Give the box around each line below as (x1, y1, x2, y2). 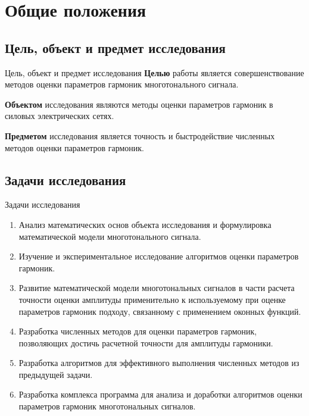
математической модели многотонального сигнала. (18, 230, 201, 242)
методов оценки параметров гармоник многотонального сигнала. (5, 78, 239, 90)
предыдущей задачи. (18, 368, 93, 380)
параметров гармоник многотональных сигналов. (18, 400, 196, 412)
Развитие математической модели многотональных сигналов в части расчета (18, 281, 295, 294)
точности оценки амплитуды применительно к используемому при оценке (18, 293, 286, 305)
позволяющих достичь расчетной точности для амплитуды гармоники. (18, 336, 273, 349)
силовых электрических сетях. (5, 110, 114, 122)
